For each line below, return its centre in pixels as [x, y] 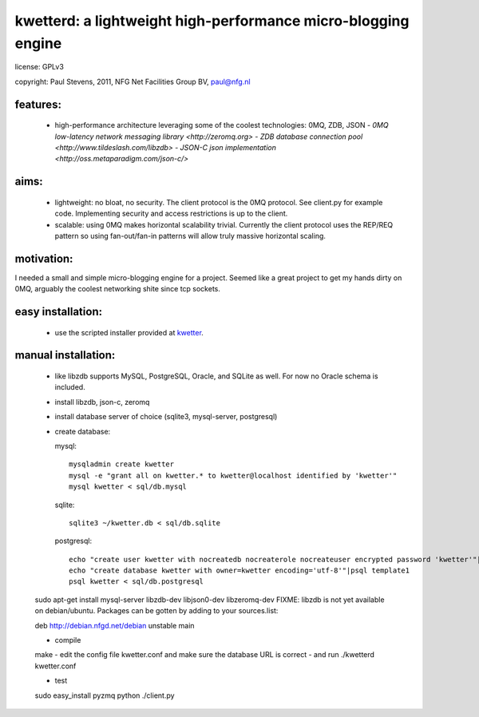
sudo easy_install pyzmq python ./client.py [105, 695]
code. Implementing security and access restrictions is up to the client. [171, 214]
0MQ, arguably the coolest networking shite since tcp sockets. [118, 289]
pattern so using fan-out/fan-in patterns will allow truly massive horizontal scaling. [190, 236]
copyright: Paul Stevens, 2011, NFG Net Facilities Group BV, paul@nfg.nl [133, 81]
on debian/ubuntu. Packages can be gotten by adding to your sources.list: [156, 611]
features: [38, 104]
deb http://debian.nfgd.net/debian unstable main [115, 625]
